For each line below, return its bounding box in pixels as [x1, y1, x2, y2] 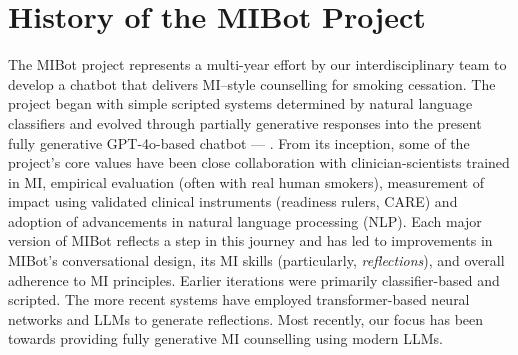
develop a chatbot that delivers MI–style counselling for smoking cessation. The [8, 73, 496, 94]
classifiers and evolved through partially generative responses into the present [8, 112, 482, 133]
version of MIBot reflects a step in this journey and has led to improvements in [8, 230, 493, 251]
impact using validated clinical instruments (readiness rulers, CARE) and [8, 191, 458, 212]
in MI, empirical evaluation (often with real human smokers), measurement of [8, 171, 484, 192]
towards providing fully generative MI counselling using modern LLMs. [8, 328, 443, 349]
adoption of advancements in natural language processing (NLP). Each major [8, 210, 482, 231]
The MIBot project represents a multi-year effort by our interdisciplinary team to [8, 54, 507, 75]
